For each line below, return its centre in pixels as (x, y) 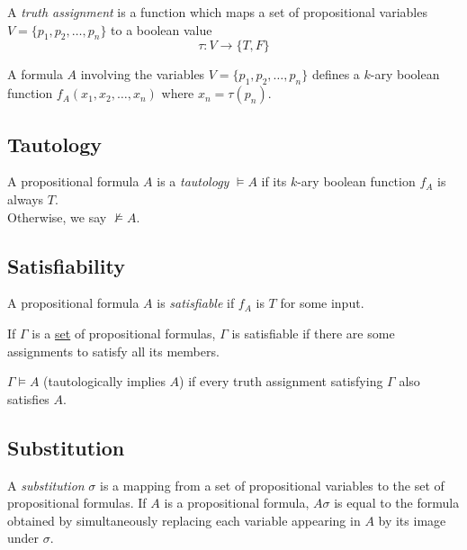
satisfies (28, 398)
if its (274, 181)
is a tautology (193, 181)
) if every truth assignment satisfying (281, 381)
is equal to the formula (397, 503)
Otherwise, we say (57, 216)
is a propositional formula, (237, 503)
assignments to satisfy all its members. (113, 351)
